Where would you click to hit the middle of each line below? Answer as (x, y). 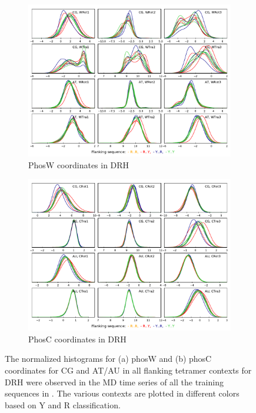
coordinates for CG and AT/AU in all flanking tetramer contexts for (128, 370)
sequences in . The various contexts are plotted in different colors (122, 393)
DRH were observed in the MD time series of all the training (114, 382)
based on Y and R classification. (63, 404)
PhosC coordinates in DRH (77, 339)
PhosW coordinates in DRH (79, 164)
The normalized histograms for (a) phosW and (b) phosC (108, 359)
